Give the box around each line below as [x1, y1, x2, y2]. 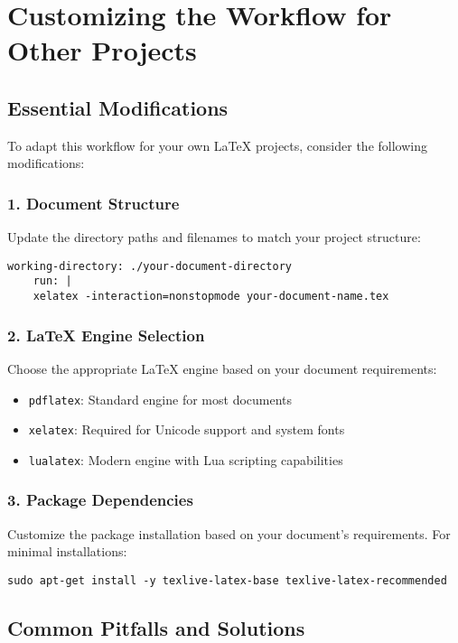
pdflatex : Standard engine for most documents [28, 389, 293, 408]
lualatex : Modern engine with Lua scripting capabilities [28, 450, 343, 469]
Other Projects [7, 32, 197, 69]
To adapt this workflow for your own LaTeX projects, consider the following [7, 135, 427, 154]
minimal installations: [7, 542, 127, 561]
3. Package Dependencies [7, 489, 193, 511]
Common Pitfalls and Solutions [7, 613, 305, 641]
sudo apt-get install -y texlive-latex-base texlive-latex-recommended [7, 573, 447, 587]
